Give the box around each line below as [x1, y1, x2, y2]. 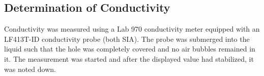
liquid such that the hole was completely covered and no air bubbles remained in [4, 43, 255, 54]
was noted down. [4, 63, 56, 74]
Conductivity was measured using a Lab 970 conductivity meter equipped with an [4, 23, 260, 34]
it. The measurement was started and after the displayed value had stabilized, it [4, 53, 254, 64]
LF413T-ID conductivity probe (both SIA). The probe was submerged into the [4, 33, 250, 44]
